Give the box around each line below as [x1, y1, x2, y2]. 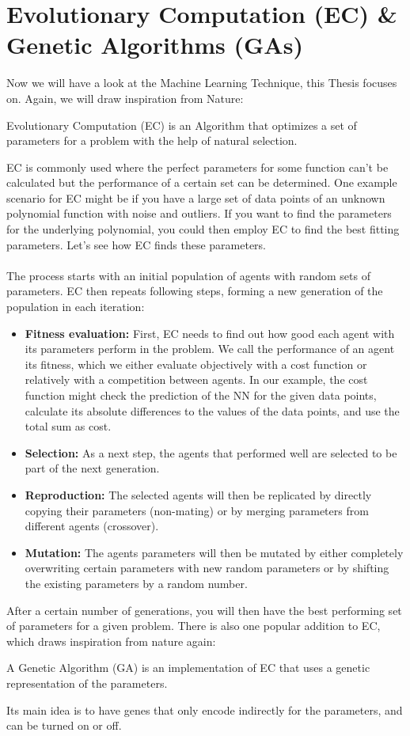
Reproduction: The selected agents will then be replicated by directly [25, 486, 372, 503]
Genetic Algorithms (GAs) [6, 28, 303, 61]
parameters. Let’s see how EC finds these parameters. [6, 236, 267, 252]
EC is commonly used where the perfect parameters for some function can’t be [6, 158, 389, 175]
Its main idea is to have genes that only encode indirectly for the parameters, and [6, 701, 403, 718]
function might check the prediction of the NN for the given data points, [25, 387, 377, 403]
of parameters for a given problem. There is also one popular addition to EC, [6, 617, 381, 634]
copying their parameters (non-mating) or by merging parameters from [25, 502, 369, 518]
